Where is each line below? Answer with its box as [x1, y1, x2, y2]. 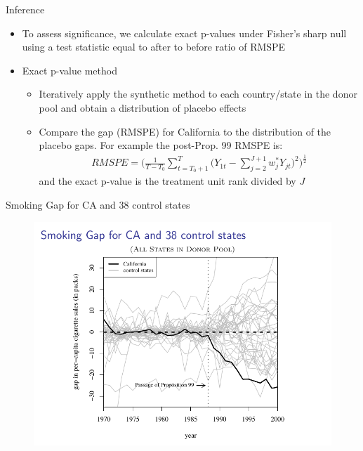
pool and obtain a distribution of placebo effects [39, 100, 246, 115]
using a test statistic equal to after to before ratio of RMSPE [22, 39, 286, 54]
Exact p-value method [22, 63, 117, 77]
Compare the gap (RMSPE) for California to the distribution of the [39, 124, 331, 138]
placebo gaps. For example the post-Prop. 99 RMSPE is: [39, 138, 283, 152]
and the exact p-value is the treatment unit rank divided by [39, 174, 296, 188]
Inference [6, 2, 45, 16]
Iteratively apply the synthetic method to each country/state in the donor [39, 86, 357, 101]
